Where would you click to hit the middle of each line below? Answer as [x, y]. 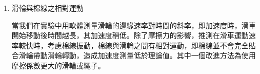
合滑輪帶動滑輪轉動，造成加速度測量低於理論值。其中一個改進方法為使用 [134, 55]
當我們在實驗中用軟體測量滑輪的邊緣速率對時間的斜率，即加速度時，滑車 [134, 25]
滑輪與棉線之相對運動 [47, 8]
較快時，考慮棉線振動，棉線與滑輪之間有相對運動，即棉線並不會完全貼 [137, 45]
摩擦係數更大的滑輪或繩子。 [58, 65]
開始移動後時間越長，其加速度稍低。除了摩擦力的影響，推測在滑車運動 [130, 35]
